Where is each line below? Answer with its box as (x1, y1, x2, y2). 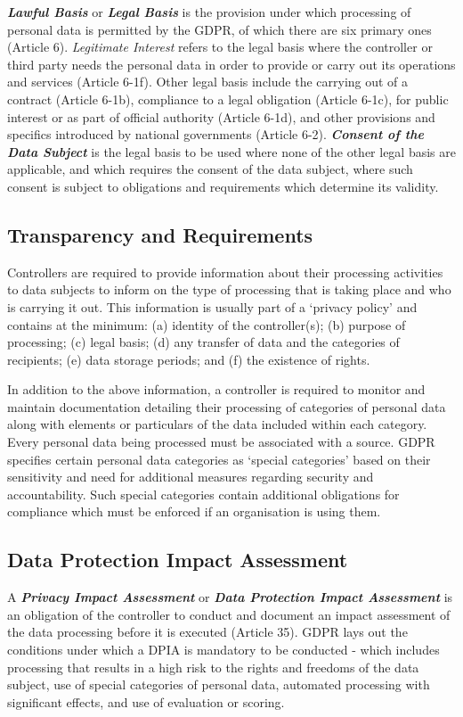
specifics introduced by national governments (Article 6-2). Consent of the (7, 125, 424, 144)
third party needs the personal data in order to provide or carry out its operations (7, 54, 456, 73)
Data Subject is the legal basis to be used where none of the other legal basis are (7, 142, 456, 161)
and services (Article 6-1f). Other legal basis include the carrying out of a (7, 72, 409, 91)
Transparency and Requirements (7, 220, 313, 248)
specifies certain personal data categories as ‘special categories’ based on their (7, 449, 431, 468)
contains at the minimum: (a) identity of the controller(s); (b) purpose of (7, 315, 406, 334)
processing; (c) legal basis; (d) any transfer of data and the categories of (7, 333, 400, 351)
